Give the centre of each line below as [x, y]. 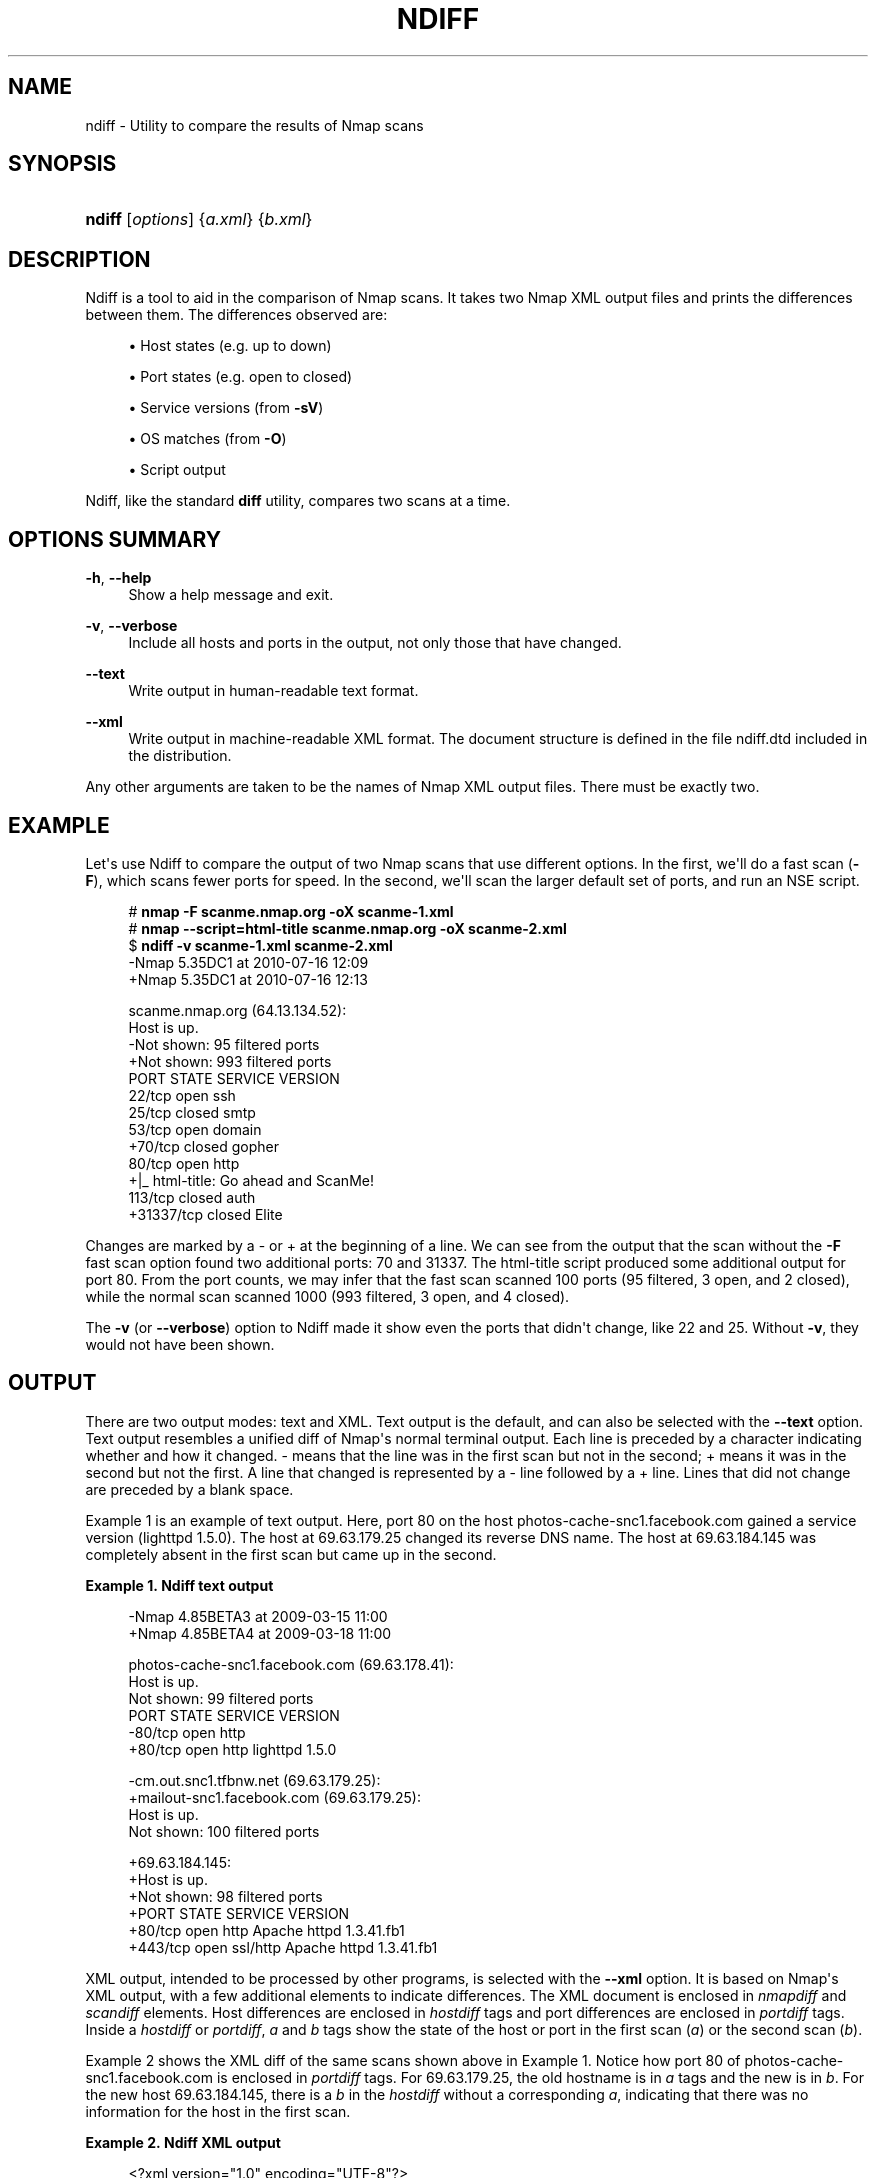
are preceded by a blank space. [189, 1489]
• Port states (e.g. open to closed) [240, 377]
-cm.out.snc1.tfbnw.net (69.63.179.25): [254, 1780]
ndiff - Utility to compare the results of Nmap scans [254, 125]
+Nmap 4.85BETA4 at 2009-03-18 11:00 [260, 1633]
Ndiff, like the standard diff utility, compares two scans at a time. [298, 501]
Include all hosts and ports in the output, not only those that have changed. [375, 643]
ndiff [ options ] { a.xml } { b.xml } [199, 219]
